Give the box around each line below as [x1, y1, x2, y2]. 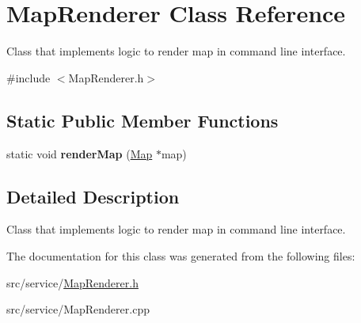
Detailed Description [6, 184, 180, 208]
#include [6, 69, 51, 85]
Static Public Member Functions [6, 108, 279, 132]
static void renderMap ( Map [6, 145, 153, 161]
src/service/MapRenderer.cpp [6, 301, 150, 317]
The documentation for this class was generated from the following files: [6, 247, 355, 264]
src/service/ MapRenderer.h [6, 274, 139, 291]
